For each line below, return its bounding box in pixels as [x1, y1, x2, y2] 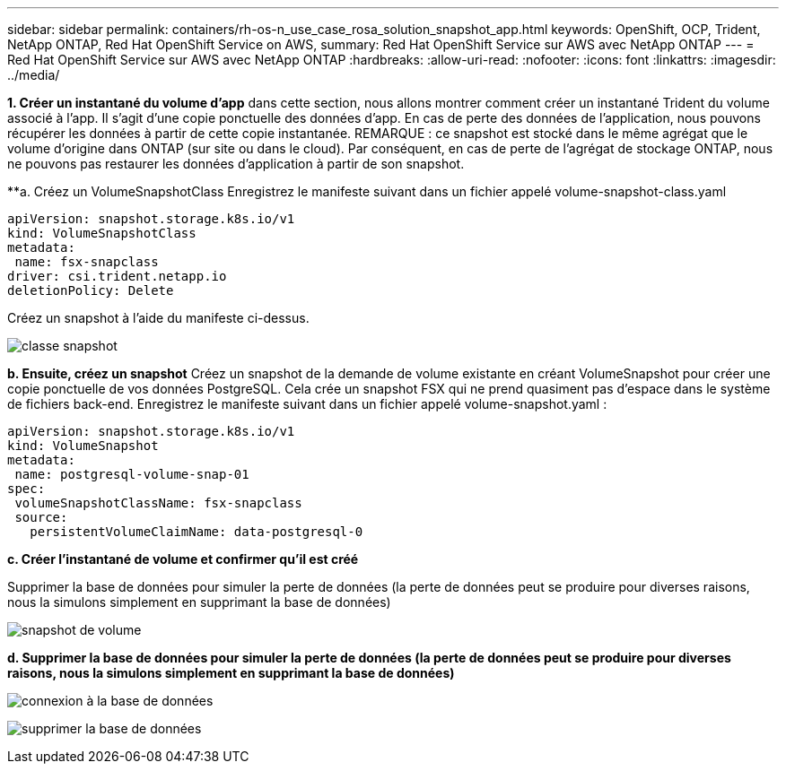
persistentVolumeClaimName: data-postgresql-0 [30, 524, 363, 539]
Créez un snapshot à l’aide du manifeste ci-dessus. [7, 310, 310, 325]
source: [14, 510, 68, 524]
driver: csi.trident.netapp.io [7, 269, 227, 283]
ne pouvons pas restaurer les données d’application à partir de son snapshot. [7, 156, 465, 171]
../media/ [7, 67, 60, 82]
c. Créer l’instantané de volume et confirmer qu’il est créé [7, 551, 359, 567]
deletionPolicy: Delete [7, 283, 174, 298]
